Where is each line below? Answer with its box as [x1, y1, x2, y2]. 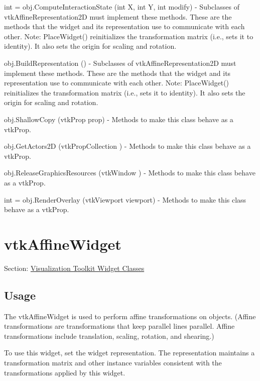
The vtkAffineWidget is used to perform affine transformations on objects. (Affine [4, 311, 256, 321]
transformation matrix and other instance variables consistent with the [4, 357, 222, 367]
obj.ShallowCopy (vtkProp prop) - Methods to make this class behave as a [4, 114, 233, 124]
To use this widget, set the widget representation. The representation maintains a [4, 347, 255, 358]
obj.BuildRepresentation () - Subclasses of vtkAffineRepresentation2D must [4, 57, 236, 68]
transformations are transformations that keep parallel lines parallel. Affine [4, 321, 235, 331]
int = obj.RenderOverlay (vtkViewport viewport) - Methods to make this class [4, 194, 246, 205]
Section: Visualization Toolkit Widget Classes [4, 262, 145, 273]
